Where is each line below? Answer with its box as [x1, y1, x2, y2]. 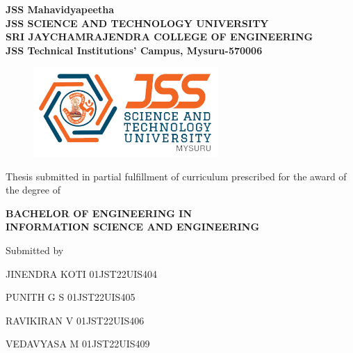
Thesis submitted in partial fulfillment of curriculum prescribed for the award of [6, 168, 347, 183]
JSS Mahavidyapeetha [6, 2, 114, 16]
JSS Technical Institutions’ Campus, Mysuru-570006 [6, 42, 263, 57]
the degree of [6, 182, 60, 197]
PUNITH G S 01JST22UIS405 [6, 290, 136, 304]
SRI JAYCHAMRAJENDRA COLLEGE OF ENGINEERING [6, 29, 313, 44]
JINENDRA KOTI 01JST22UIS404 [6, 266, 157, 281]
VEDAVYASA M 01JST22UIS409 [6, 336, 150, 351]
